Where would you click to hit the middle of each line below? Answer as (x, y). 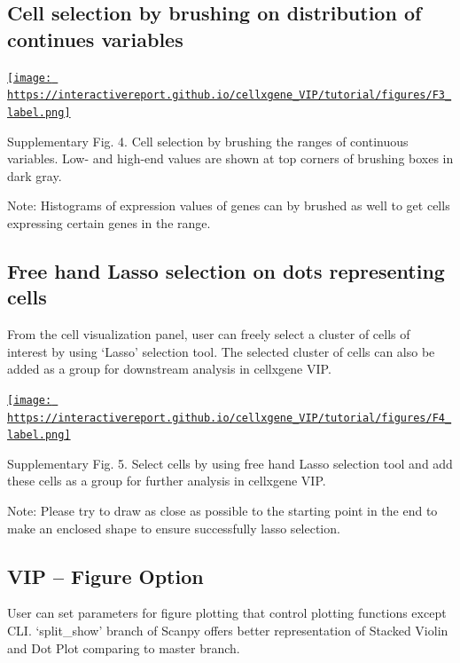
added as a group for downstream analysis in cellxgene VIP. (169, 369)
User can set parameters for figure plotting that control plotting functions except (227, 613)
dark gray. (35, 175)
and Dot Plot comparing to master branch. (124, 647)
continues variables (95, 39)
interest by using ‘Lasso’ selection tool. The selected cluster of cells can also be (221, 351)
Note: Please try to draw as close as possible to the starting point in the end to (222, 511)
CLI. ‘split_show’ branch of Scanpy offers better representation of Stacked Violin (228, 631)
